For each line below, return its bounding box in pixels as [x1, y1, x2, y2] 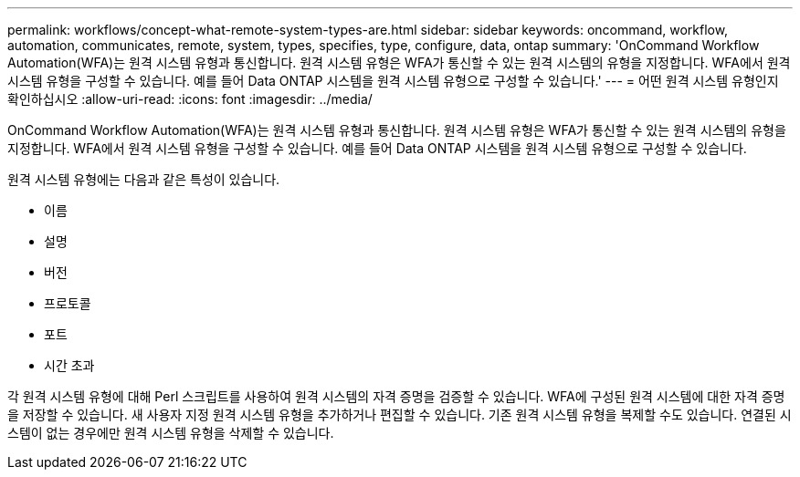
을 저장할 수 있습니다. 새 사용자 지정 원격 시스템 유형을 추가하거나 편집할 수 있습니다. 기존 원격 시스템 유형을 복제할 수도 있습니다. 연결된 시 [7, 407, 792, 422]
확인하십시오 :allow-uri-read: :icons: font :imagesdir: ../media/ [7, 91, 373, 107]
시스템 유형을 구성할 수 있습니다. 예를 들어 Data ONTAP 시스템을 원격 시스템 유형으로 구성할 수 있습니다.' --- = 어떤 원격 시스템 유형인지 [7, 73, 779, 88]
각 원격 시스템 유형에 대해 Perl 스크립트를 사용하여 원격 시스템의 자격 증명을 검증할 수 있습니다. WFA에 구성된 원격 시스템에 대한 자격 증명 [7, 389, 785, 404]
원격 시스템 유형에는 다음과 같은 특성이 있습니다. [7, 171, 280, 187]
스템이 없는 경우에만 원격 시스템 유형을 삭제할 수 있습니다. [7, 425, 334, 441]
